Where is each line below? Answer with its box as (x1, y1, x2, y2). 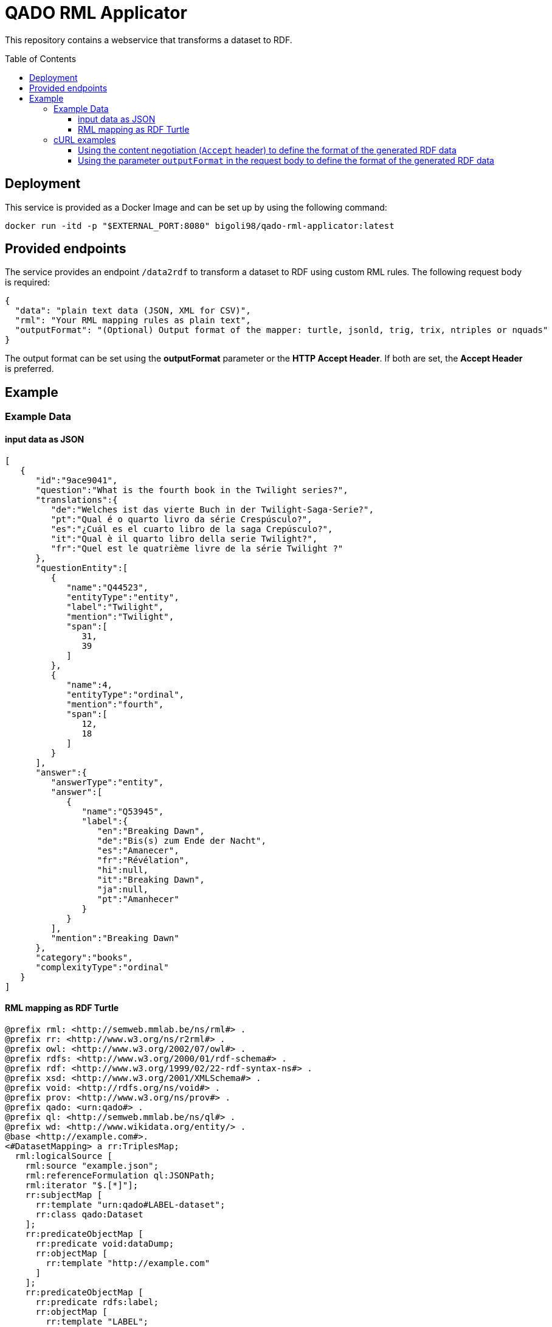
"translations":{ (35, 494, 118, 505)
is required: (5, 277, 50, 288)
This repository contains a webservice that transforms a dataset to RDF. (5, 34, 292, 45)
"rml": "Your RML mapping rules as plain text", (15, 315, 251, 326)
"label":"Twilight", (66, 601, 164, 612)
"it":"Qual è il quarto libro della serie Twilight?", (50, 533, 318, 544)
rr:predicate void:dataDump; (35, 1238, 174, 1248)
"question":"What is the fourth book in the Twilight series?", (35, 485, 348, 495)
